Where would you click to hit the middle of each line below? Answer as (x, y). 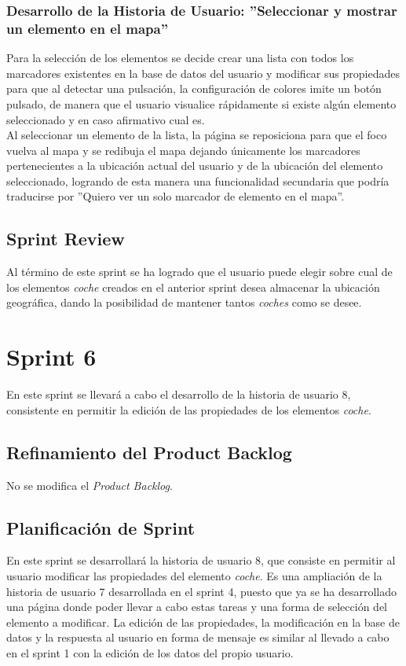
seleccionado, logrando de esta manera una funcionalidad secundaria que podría (198, 180)
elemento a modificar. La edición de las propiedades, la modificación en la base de (203, 622)
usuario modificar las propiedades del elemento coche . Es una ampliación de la (194, 575)
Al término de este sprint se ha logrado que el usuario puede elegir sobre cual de (199, 272)
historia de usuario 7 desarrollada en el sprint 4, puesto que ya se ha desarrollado (202, 591)
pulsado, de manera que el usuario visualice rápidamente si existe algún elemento (201, 103)
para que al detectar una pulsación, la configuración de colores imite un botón (194, 88)
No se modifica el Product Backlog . (90, 485)
